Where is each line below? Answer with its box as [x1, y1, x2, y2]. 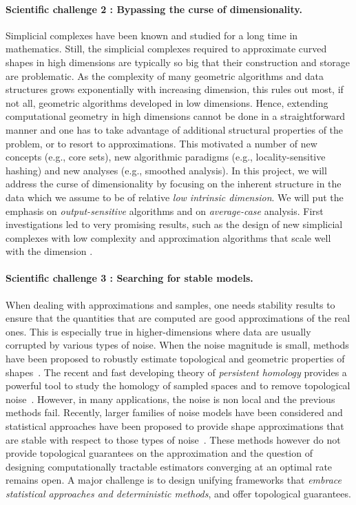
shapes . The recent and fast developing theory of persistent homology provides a [6, 364, 347, 379]
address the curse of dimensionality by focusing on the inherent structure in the [6, 176, 342, 191]
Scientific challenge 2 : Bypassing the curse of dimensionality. [6, 1, 302, 16]
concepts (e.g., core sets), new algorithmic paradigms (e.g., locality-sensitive [6, 150, 326, 164]
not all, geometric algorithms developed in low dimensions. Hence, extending [6, 95, 328, 110]
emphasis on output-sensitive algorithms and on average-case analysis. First [6, 203, 324, 218]
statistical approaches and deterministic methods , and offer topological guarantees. [6, 486, 351, 500]
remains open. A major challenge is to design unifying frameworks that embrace [6, 473, 342, 487]
